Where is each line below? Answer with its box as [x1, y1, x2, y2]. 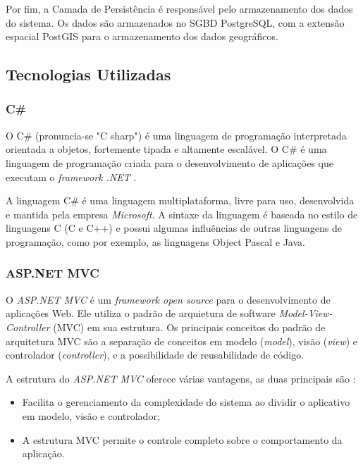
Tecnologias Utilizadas [6, 63, 171, 85]
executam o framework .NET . [6, 169, 137, 184]
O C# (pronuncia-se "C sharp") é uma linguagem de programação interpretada [6, 128, 347, 142]
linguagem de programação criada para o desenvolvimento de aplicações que [6, 155, 334, 170]
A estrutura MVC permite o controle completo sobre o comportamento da [22, 432, 343, 447]
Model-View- [278, 306, 333, 321]
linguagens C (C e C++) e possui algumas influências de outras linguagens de [6, 221, 342, 235]
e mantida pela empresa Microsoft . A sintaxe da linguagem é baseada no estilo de [6, 206, 358, 221]
